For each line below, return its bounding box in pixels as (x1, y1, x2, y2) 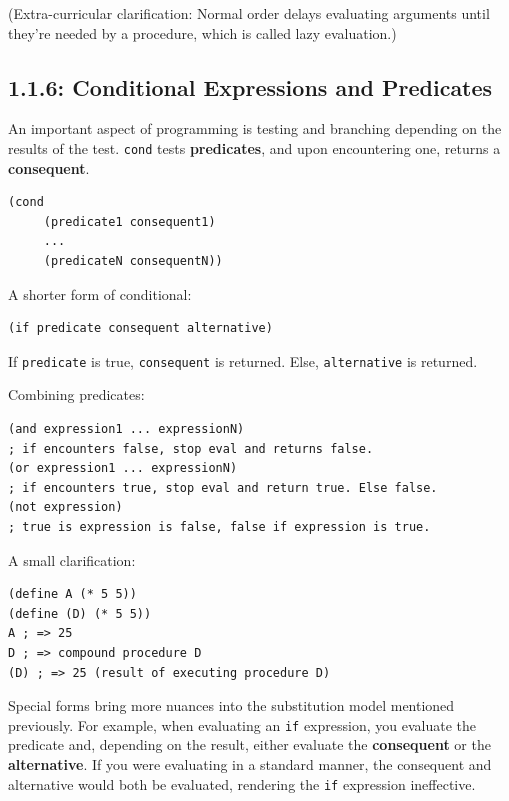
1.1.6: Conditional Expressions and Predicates (8, 71, 493, 102)
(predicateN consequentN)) (43, 254, 223, 269)
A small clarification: (8, 549, 136, 570)
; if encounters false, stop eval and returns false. (8, 441, 374, 456)
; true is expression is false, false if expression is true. (8, 520, 431, 535)
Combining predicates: (8, 384, 145, 405)
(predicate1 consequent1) (43, 214, 216, 229)
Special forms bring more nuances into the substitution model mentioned (8, 695, 455, 716)
